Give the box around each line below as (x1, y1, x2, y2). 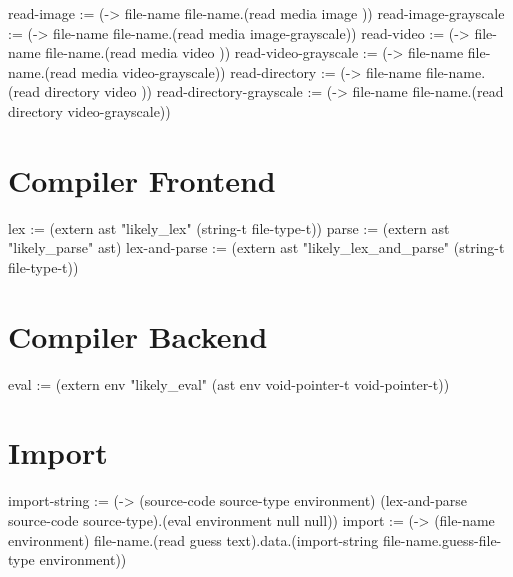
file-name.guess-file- (382, 529, 502, 550)
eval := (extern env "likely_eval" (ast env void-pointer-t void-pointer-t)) (8, 373, 450, 394)
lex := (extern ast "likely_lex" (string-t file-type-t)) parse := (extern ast (8, 217, 450, 238)
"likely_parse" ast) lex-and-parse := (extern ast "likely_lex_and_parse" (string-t (8, 237, 505, 258)
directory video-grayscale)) (8, 100, 171, 121)
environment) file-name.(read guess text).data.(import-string (8, 529, 379, 550)
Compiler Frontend (8, 159, 276, 200)
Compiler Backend (8, 315, 268, 356)
